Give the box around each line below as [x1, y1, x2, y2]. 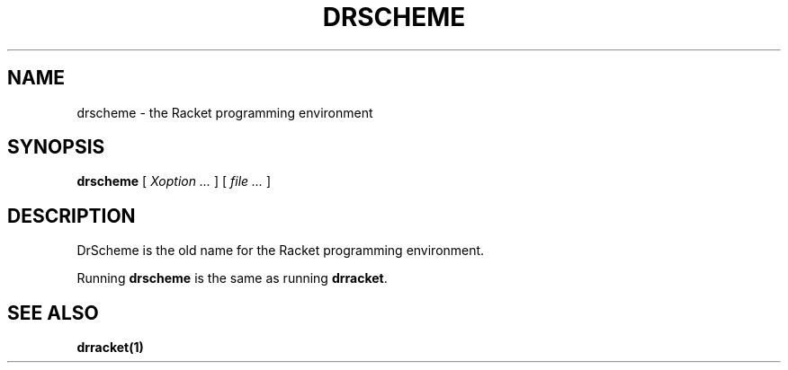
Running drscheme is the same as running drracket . [76, 270, 388, 286]
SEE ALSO [7, 301, 99, 324]
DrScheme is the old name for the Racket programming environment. [76, 242, 485, 259]
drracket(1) [76, 339, 144, 356]
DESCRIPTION [7, 204, 136, 227]
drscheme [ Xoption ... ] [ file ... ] [76, 173, 272, 189]
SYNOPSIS [7, 136, 105, 159]
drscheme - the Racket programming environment [76, 104, 373, 120]
